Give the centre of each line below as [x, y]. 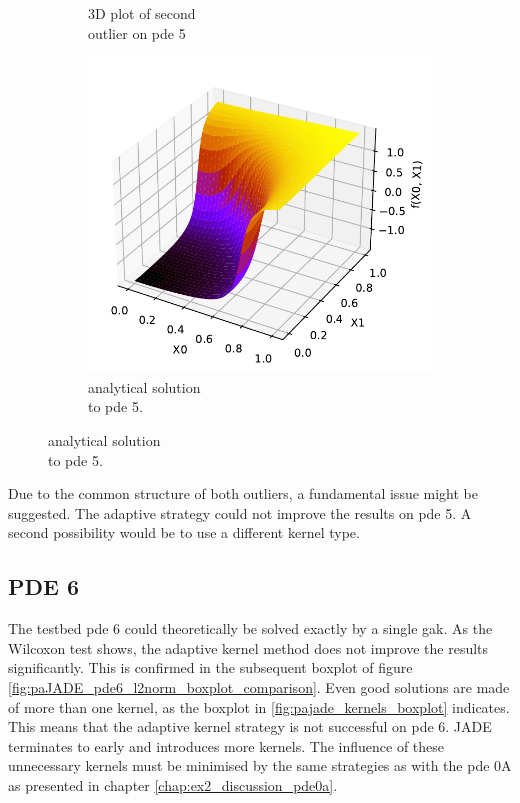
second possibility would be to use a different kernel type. [184, 532]
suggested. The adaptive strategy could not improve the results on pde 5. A [240, 512]
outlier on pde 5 [137, 32]
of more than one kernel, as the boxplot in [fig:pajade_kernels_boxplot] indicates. [259, 706]
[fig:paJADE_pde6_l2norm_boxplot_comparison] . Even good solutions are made [259, 686]
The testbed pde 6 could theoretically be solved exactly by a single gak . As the [250, 628]
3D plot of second [142, 13]
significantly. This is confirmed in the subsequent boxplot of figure [210, 667]
